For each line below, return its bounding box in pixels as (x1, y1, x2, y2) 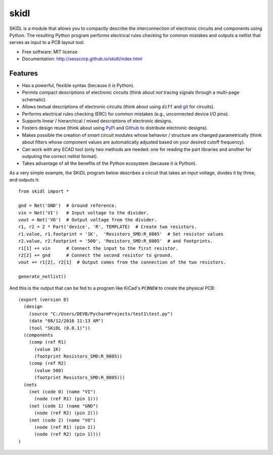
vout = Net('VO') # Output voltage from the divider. (18, 217, 157, 223)
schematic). (22, 96, 47, 102)
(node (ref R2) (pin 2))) (34, 410, 99, 416)
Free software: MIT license (22, 49, 78, 55)
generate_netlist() (18, 274, 67, 280)
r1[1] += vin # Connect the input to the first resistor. (18, 245, 178, 251)
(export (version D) (18, 296, 69, 302)
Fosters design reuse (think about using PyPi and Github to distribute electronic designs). (22, 125, 208, 131)
